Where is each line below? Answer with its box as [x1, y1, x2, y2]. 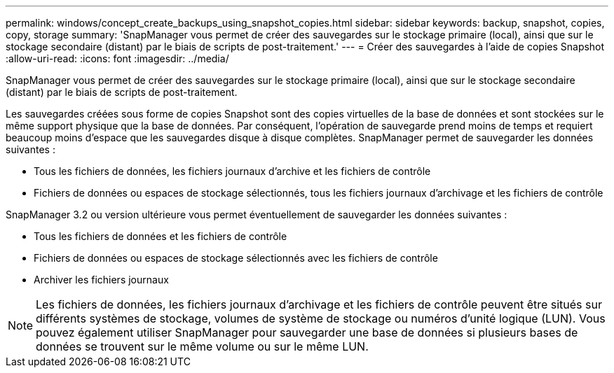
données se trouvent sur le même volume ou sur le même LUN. [36, 339, 369, 353]
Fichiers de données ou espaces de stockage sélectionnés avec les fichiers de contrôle [34, 252, 438, 264]
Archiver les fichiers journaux [34, 274, 169, 286]
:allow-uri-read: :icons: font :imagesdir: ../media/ [6, 52, 229, 64]
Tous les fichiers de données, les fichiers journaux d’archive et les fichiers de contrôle [34, 165, 431, 177]
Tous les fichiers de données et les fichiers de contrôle [34, 230, 287, 242]
